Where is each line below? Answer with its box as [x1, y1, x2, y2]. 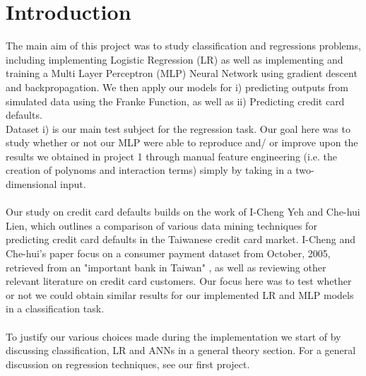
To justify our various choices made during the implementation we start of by [6, 329, 341, 343]
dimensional [6, 177, 57, 192]
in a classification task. [6, 301, 105, 316]
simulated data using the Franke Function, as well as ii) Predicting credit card [6, 93, 345, 108]
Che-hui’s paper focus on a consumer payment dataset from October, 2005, [6, 246, 331, 261]
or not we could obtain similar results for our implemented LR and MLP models [6, 287, 354, 302]
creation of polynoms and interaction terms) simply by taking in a [6, 163, 293, 177]
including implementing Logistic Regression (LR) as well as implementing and [6, 52, 343, 66]
